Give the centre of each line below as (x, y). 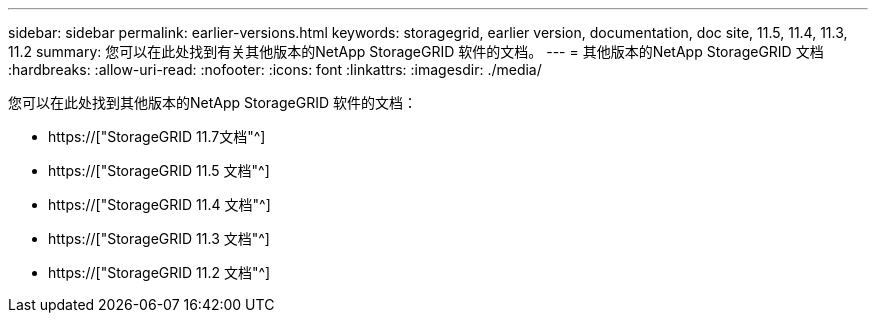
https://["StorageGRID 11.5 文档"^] (159, 170)
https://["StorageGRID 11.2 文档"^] (159, 272)
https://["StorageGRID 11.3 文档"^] (159, 238)
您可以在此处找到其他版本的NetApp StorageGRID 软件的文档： (212, 102)
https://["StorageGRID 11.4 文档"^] (159, 204)
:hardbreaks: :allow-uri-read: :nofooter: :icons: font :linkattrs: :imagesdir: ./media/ (275, 69)
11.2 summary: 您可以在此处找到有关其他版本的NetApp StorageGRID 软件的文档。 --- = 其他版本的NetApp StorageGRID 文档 (416, 51)
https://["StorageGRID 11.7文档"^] (157, 136)
